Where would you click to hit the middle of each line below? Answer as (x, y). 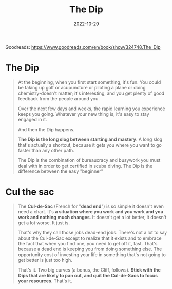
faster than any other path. (46, 150)
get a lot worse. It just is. (44, 223)
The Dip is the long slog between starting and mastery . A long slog (90, 139)
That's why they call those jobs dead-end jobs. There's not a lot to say (92, 232)
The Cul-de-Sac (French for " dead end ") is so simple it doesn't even (91, 206)
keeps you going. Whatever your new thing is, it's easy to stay (84, 114)
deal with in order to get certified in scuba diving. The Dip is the (85, 166)
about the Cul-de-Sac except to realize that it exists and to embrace (90, 238)
